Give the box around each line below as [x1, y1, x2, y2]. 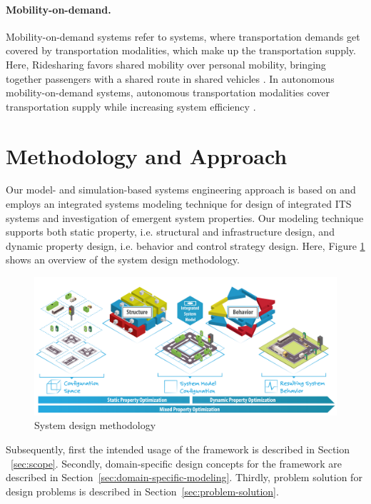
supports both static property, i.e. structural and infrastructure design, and [6, 224, 335, 239]
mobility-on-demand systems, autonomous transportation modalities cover [6, 85, 330, 100]
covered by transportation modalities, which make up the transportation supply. [6, 43, 356, 58]
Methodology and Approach [6, 141, 288, 170]
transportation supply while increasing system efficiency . [6, 99, 256, 114]
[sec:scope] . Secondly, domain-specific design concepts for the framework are [11, 455, 342, 470]
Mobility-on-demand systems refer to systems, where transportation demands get [6, 29, 360, 44]
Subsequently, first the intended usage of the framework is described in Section [6, 442, 350, 457]
